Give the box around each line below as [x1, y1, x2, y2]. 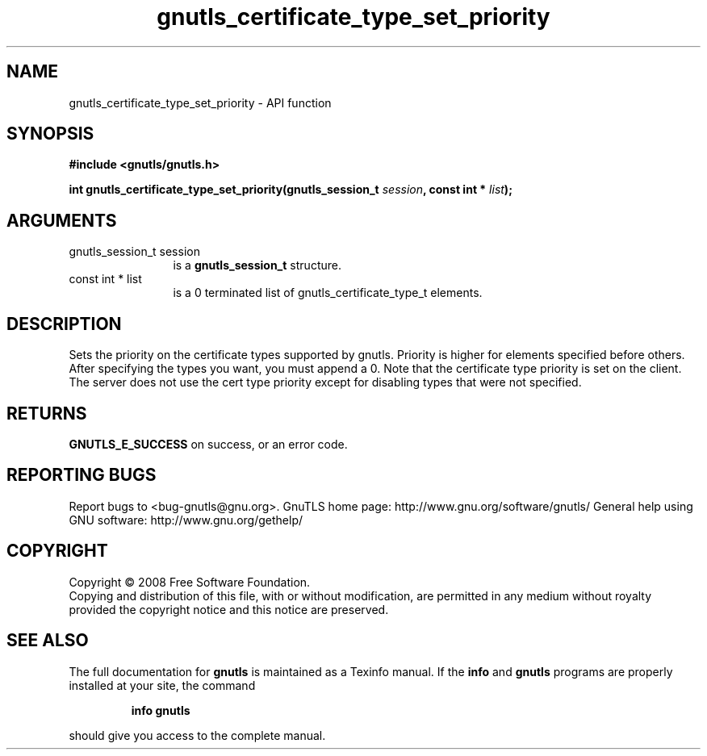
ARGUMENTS [6, 210, 117, 231]
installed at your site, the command [69, 678, 256, 692]
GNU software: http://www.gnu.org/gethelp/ [69, 512, 303, 527]
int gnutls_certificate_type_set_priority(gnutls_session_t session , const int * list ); [69, 182, 512, 197]
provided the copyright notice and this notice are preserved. [69, 602, 389, 616]
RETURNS [6, 403, 87, 424]
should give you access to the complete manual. [69, 728, 326, 742]
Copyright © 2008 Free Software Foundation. [69, 574, 311, 589]
